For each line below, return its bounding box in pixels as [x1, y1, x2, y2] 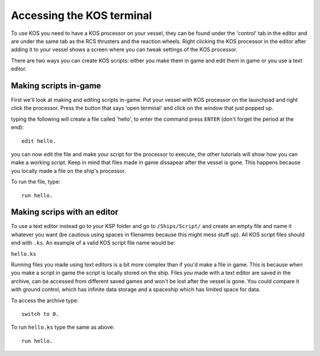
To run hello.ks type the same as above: [11, 323, 115, 331]
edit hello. [21, 137, 56, 145]
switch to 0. [21, 310, 59, 317]
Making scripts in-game [11, 81, 101, 91]
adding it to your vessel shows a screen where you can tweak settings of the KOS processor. [11, 46, 238, 53]
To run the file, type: [11, 178, 60, 185]
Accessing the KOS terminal [11, 9, 152, 22]
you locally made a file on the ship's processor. [11, 167, 126, 174]
